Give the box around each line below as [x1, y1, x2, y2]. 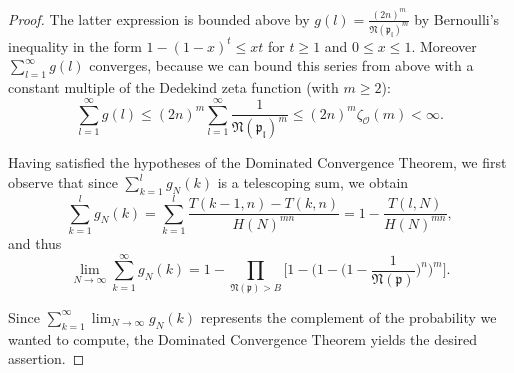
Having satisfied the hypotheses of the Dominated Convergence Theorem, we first [8, 152, 507, 173]
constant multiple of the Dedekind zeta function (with [8, 77, 339, 98]
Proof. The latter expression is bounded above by [8, 8, 310, 29]
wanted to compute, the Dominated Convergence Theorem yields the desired [8, 328, 478, 349]
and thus [8, 232, 62, 253]
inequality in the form [8, 35, 142, 56]
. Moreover [411, 35, 477, 56]
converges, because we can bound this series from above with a [89, 55, 474, 76]
